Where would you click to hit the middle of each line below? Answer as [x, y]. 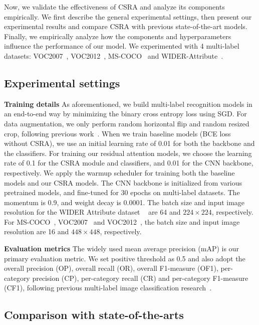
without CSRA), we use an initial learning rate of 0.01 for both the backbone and [129, 143]
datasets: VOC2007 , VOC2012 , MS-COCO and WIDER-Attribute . [114, 55]
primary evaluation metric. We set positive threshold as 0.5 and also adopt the [125, 258]
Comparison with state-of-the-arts [94, 315]
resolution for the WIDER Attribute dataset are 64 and [92, 212]
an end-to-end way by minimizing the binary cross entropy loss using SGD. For [125, 114]
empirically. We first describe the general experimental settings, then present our [128, 16]
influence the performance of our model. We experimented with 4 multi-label [122, 46]
